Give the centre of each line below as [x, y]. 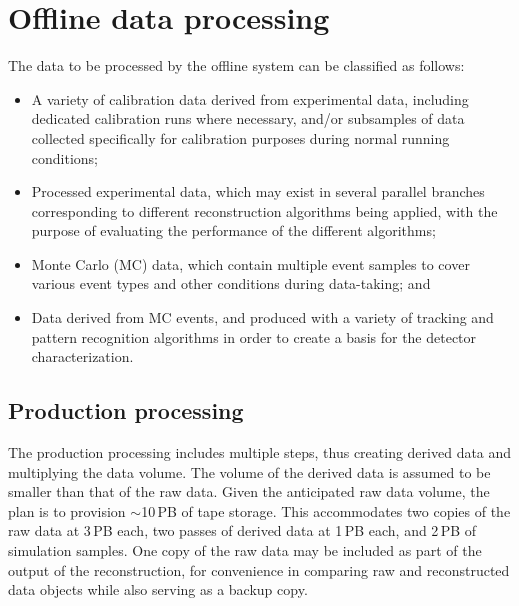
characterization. [82, 356]
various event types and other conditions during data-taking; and [231, 283]
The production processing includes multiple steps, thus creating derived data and [260, 452]
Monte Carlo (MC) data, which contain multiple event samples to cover [250, 263]
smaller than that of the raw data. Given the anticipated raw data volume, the [249, 491]
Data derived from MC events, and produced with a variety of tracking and [262, 317]
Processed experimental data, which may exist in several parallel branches [258, 191]
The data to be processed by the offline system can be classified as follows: [236, 65]
